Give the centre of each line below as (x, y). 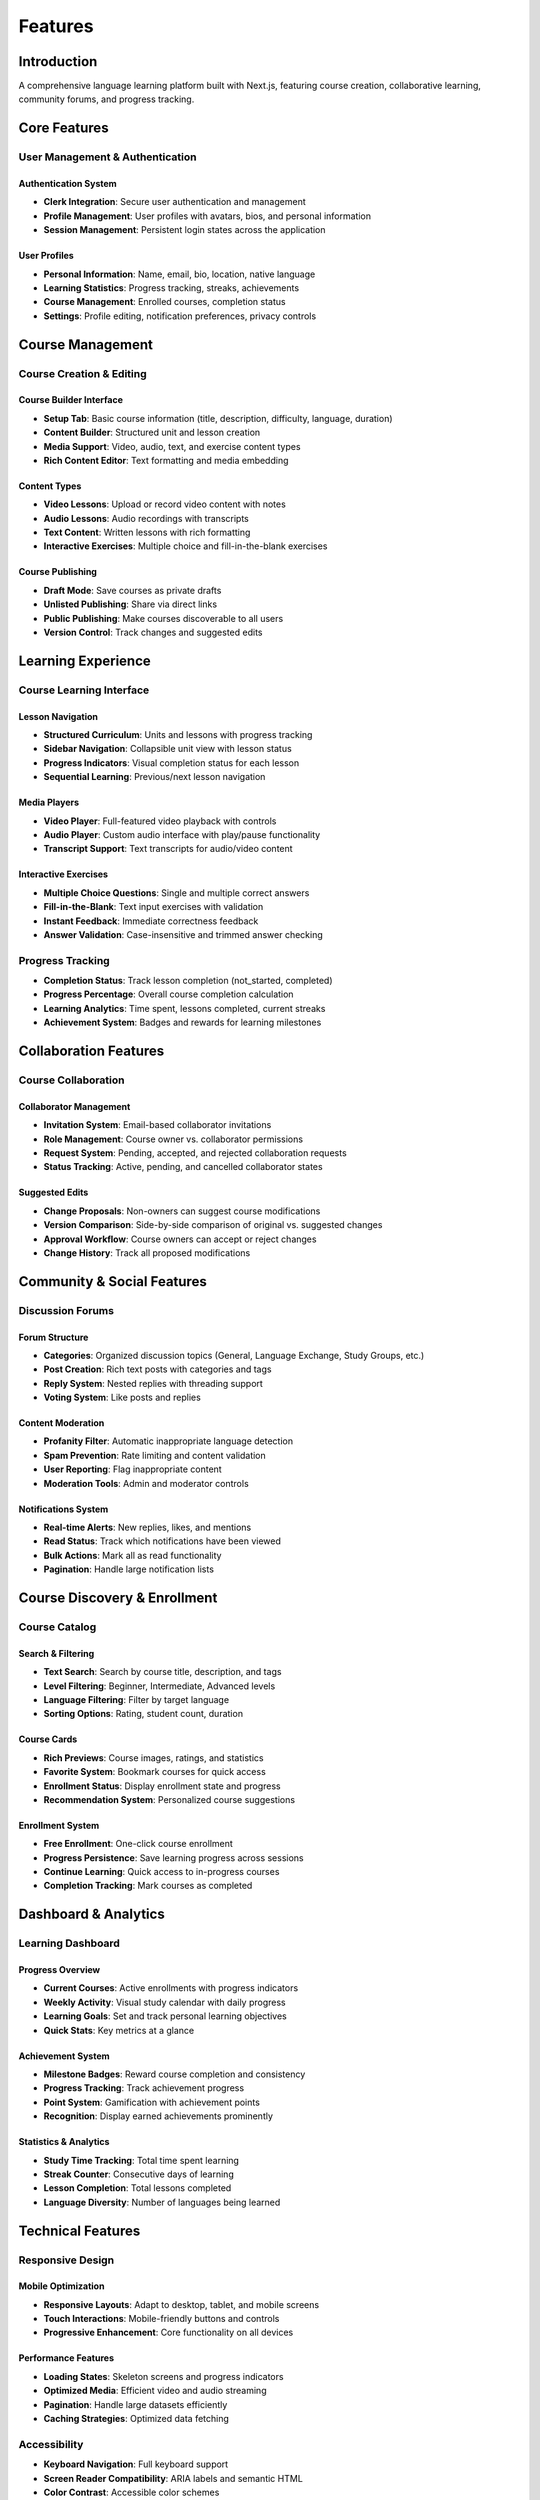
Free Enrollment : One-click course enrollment (138, 1844)
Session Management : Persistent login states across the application (184, 230)
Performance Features (66, 2358)
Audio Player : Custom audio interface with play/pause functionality (182, 834)
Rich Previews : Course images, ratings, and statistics (153, 1757)
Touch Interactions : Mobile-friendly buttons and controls (161, 2319)
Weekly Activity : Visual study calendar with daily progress (164, 2002)
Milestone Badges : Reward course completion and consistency (174, 2074)
